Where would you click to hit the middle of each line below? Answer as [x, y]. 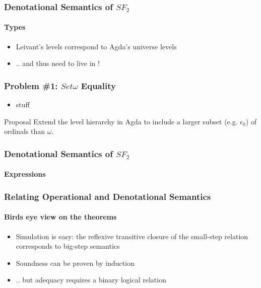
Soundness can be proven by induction [75, 263]
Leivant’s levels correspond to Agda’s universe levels [96, 46]
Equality [98, 85]
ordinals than [25, 131]
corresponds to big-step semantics [68, 246]
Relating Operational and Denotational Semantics [108, 196]
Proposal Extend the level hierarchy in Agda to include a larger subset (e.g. [121, 121]
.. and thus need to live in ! [58, 63]
